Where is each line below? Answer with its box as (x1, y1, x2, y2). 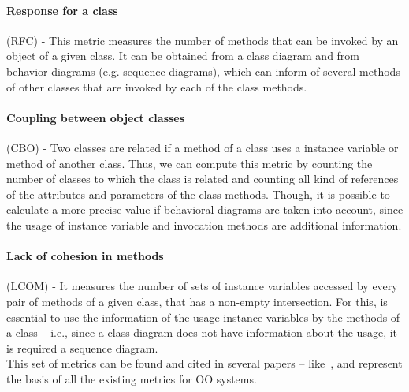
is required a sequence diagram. (6, 339, 158, 356)
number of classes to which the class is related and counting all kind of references (6, 170, 399, 187)
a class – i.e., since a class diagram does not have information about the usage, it (6, 324, 398, 341)
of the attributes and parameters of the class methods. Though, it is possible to (6, 185, 390, 202)
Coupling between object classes (6, 109, 185, 125)
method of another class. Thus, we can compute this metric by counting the (6, 155, 373, 171)
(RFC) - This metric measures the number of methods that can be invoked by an (6, 32, 399, 48)
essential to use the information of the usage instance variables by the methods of (6, 308, 400, 325)
